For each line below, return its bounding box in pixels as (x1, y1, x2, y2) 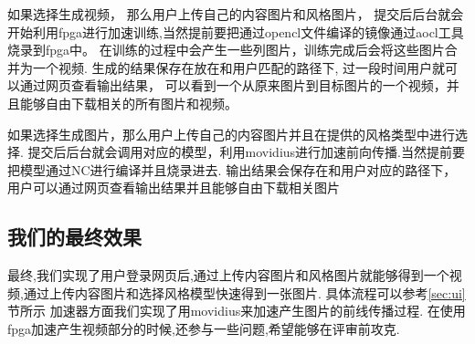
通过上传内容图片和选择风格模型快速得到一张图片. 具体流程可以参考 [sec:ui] (23, 283, 466, 302)
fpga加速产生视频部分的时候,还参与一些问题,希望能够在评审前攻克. (7, 318, 400, 338)
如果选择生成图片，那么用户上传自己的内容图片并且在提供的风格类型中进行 (7, 124, 455, 143)
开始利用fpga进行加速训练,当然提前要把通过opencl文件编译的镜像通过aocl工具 (7, 22, 464, 41)
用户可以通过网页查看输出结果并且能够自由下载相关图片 (7, 178, 340, 197)
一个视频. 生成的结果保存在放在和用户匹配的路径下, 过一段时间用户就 (32, 57, 446, 77)
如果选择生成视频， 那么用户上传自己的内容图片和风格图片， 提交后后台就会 (7, 5, 464, 23)
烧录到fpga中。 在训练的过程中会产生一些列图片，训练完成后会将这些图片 (7, 40, 445, 59)
